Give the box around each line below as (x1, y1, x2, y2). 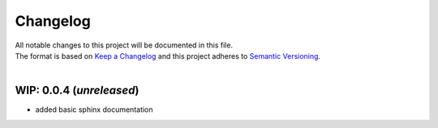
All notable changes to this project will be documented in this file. (15, 40, 234, 50)
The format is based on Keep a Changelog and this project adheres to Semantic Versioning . (15, 51, 320, 60)
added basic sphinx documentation (35, 105, 153, 114)
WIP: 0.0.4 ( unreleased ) (15, 84, 140, 97)
